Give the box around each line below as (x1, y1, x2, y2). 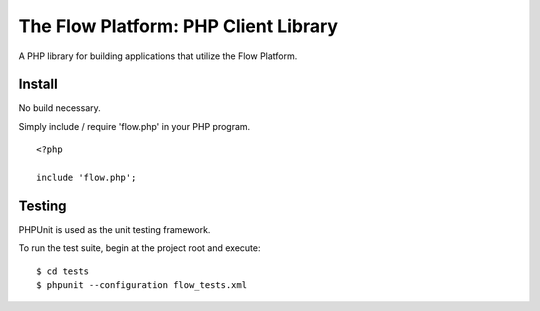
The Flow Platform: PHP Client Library (18, 15, 339, 37)
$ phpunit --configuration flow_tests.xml (36, 280, 248, 291)
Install (18, 76, 59, 93)
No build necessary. (18, 102, 102, 114)
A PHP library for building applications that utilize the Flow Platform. (18, 50, 298, 62)
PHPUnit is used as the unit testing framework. (18, 223, 211, 235)
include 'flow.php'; (36, 172, 137, 184)
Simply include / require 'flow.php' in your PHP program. (18, 120, 251, 132)
